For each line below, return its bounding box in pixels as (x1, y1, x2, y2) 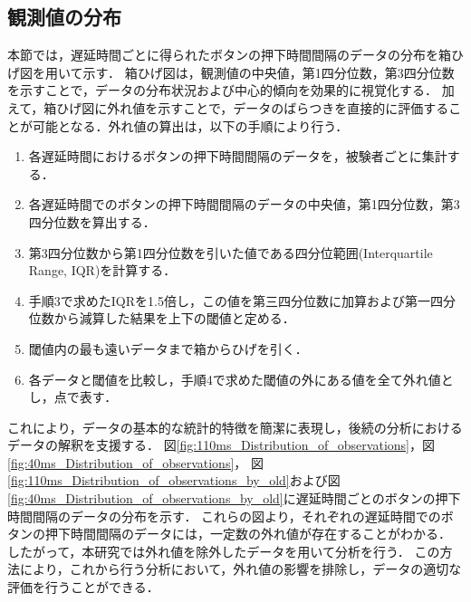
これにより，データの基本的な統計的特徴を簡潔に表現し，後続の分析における (7, 417, 463, 436)
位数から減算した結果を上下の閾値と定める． (28, 309, 295, 328)
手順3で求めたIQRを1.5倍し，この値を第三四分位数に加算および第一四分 (28, 291, 456, 310)
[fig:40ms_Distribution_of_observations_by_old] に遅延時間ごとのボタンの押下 (7, 489, 461, 508)
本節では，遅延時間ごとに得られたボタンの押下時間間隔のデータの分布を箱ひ (7, 45, 464, 64)
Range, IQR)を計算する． (28, 261, 177, 280)
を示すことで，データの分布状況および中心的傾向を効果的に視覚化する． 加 (7, 81, 455, 100)
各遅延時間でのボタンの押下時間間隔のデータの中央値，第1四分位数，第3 (28, 195, 460, 214)
